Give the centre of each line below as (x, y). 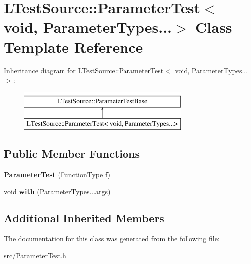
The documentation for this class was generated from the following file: (112, 238)
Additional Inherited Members (84, 218)
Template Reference (74, 46)
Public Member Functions (72, 154)
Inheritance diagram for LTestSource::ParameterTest (84, 70)
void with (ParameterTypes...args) (57, 191)
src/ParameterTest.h (35, 255)
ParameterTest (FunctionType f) (57, 174)
